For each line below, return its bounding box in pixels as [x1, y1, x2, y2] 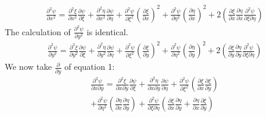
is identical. [86, 25, 129, 38]
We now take [5, 60, 52, 73]
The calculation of [5, 25, 71, 38]
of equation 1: [64, 60, 115, 73]
